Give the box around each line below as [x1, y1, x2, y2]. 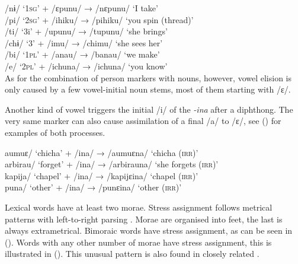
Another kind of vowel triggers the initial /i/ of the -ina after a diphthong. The [5, 103, 293, 115]
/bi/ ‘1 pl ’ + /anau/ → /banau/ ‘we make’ [5, 48, 160, 61]
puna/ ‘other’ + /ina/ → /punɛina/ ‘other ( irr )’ [5, 181, 182, 193]
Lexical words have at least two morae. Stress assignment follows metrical [5, 201, 273, 213]
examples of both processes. [5, 126, 105, 138]
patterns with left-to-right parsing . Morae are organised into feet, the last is [5, 212, 283, 225]
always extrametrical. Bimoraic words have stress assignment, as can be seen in [5, 224, 293, 237]
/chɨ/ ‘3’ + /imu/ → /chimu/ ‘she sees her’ [5, 36, 163, 49]
